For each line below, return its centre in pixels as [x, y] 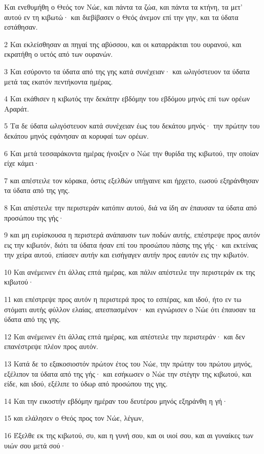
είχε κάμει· [22, 163]
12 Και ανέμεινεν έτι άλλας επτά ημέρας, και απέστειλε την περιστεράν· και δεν [125, 336]
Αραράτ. [17, 108]
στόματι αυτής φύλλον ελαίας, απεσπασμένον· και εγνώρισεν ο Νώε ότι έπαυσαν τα [130, 309]
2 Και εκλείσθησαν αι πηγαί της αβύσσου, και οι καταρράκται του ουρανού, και [123, 44]
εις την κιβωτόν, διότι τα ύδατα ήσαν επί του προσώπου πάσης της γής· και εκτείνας [131, 244]
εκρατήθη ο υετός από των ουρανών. [59, 54]
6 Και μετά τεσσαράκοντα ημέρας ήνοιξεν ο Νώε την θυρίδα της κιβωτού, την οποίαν [131, 153]
